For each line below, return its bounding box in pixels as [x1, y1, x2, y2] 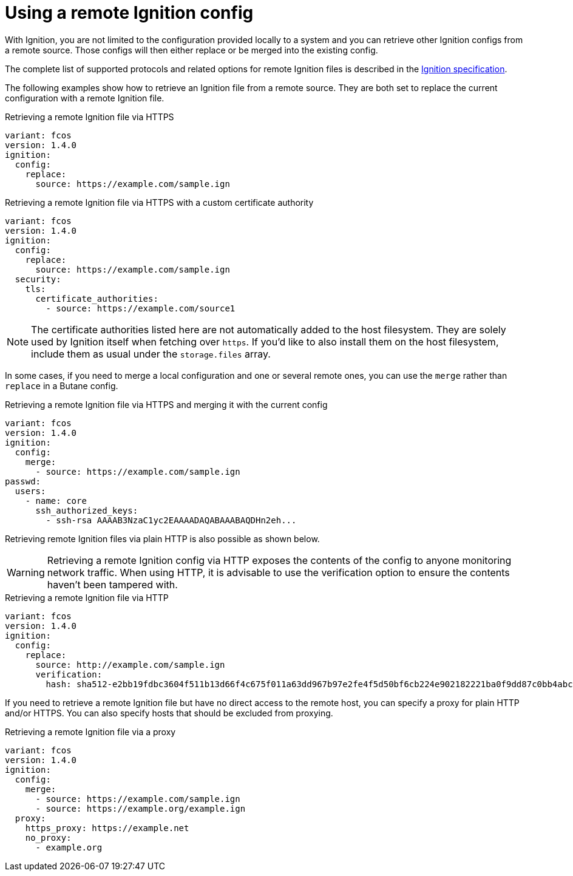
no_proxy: [25, 832, 72, 843]
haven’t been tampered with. [47, 578, 178, 591]
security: [15, 274, 61, 284]
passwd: [5, 476, 41, 486]
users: [15, 486, 46, 496]
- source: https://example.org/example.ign [35, 803, 246, 813]
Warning [7, 566, 45, 579]
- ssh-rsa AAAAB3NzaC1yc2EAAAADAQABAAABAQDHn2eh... [46, 515, 297, 525]
